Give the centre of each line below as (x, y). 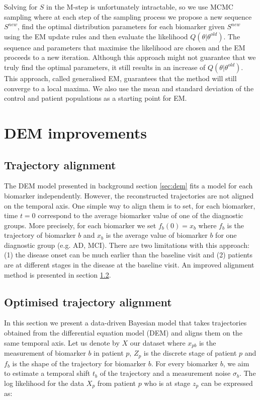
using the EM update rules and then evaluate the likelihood (96, 36)
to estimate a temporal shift (47, 373)
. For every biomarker (184, 363)
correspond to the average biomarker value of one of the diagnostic (141, 215)
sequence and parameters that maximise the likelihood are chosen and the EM (125, 47)
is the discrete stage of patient (190, 353)
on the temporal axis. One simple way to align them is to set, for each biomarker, (130, 205)
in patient (109, 353)
